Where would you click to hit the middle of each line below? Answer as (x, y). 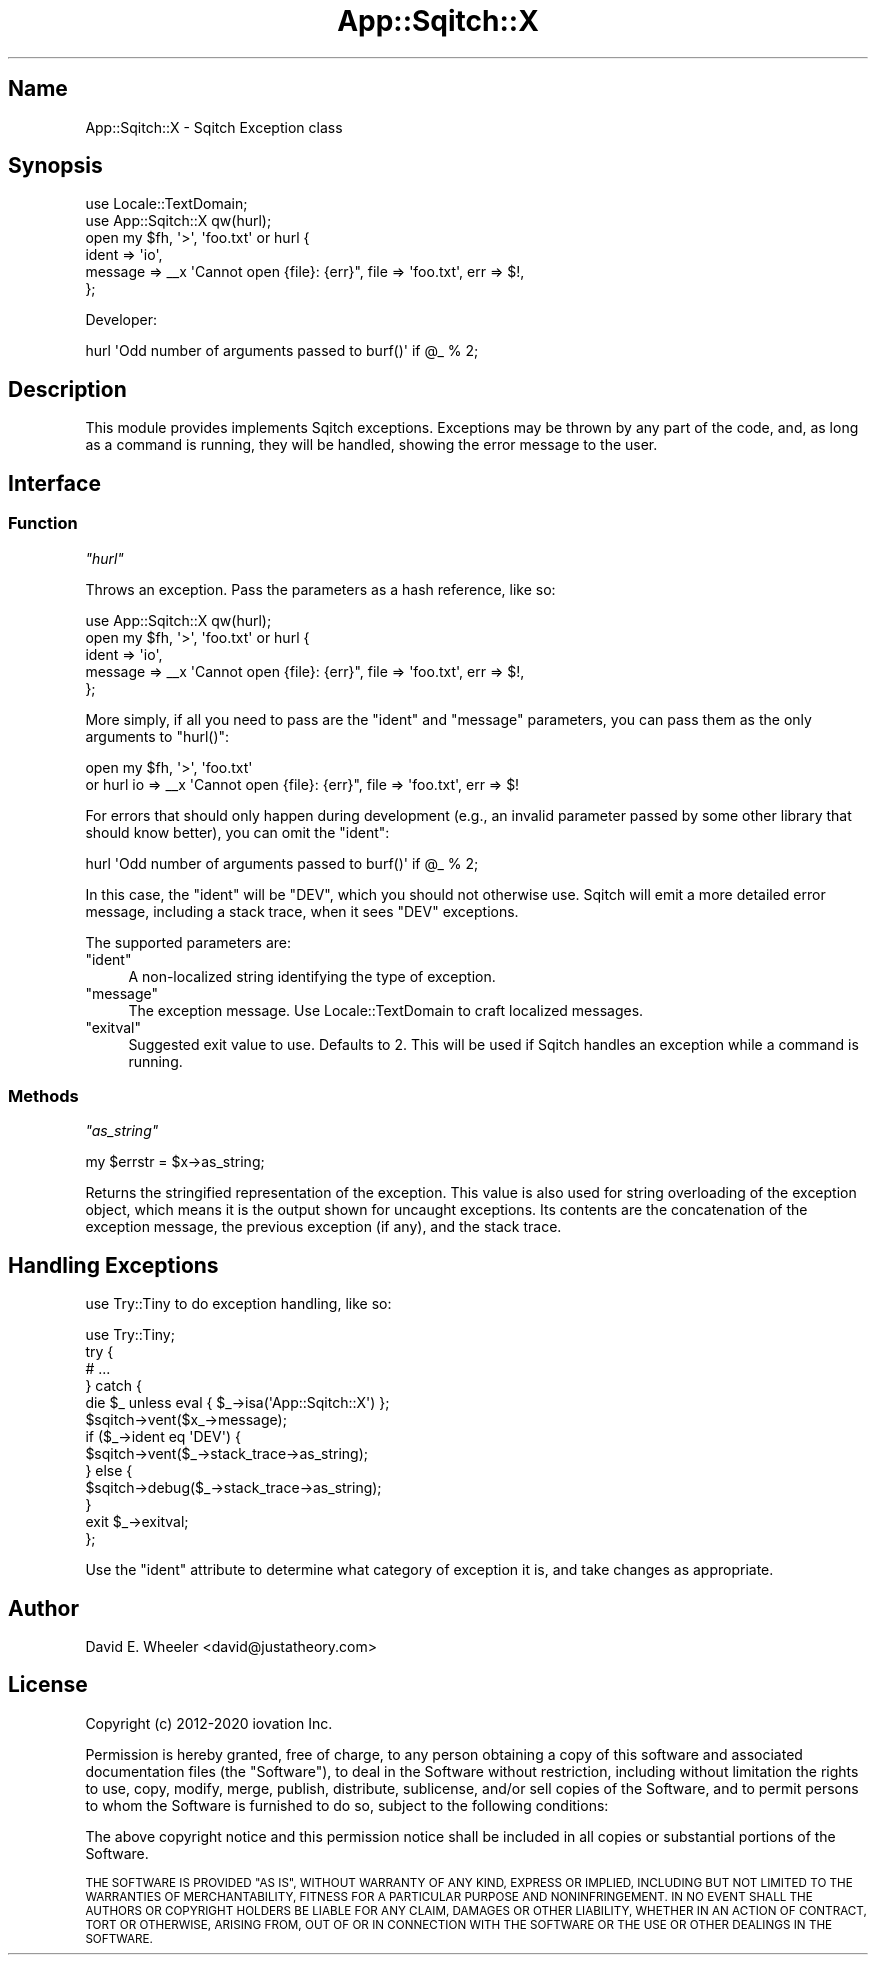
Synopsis (55, 166)
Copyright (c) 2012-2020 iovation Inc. (209, 1723)
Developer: (121, 320)
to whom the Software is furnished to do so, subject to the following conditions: (347, 1805)
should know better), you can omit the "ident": (237, 832)
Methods (43, 1095)
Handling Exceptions (113, 1265)
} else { (109, 1471)
